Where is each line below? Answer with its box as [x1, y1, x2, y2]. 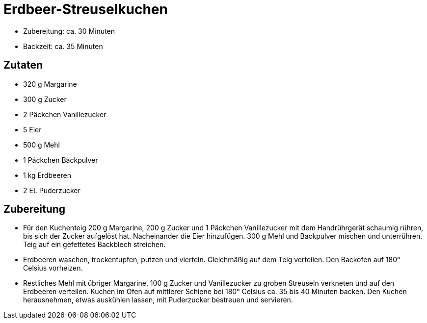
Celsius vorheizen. [23, 264, 83, 273]
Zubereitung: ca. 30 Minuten [23, 26, 115, 35]
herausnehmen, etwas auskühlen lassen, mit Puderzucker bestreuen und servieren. [23, 296, 293, 304]
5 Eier [23, 125, 42, 134]
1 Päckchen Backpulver [23, 155, 98, 164]
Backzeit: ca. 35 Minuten [23, 42, 103, 50]
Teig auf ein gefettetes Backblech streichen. [23, 240, 166, 249]
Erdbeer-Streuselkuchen [3, 1, 168, 18]
